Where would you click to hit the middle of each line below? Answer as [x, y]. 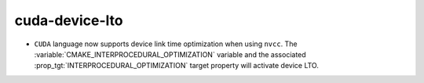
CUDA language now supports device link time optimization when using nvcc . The [166, 44]
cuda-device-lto [69, 20]
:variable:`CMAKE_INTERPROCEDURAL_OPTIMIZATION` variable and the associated [170, 54]
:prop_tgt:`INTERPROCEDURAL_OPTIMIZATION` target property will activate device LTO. [177, 66]
